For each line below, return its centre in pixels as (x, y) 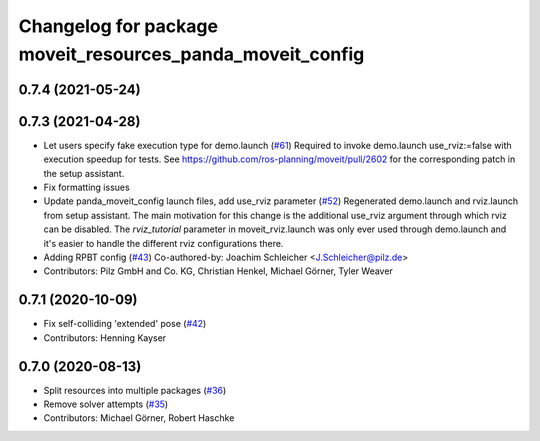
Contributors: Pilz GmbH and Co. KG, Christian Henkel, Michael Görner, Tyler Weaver (218, 271)
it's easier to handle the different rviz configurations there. (163, 243)
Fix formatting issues (86, 187)
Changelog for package (118, 26)
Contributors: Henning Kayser (105, 337)
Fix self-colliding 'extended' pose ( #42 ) (125, 324)
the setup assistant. (84, 173)
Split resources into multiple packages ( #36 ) (135, 390)
